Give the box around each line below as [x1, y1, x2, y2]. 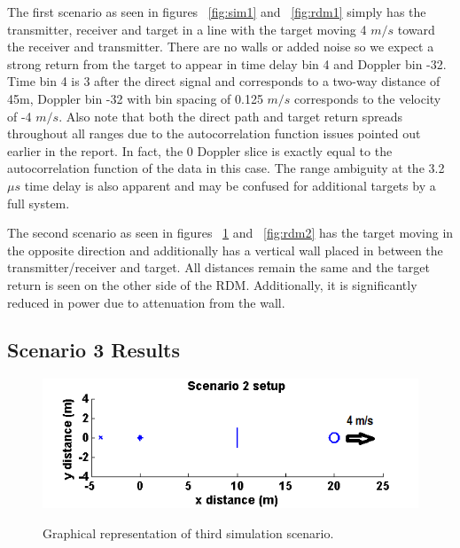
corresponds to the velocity [294, 89, 441, 107]
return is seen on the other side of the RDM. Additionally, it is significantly [7, 275, 417, 294]
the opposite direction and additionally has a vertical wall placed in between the [7, 240, 443, 259]
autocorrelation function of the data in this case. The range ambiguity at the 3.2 [7, 159, 445, 177]
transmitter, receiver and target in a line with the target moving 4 [7, 20, 367, 38]
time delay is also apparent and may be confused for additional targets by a [24, 176, 436, 194]
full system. [7, 193, 70, 212]
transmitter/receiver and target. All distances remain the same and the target [7, 258, 430, 277]
